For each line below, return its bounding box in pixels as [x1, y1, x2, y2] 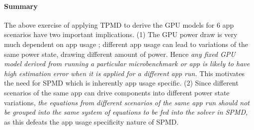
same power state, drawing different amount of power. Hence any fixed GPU [4, 48, 236, 59]
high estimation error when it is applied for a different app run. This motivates [4, 68, 245, 78]
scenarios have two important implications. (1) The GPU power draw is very [4, 29, 238, 40]
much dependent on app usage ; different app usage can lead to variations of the [4, 39, 249, 49]
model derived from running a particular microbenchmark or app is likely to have [4, 58, 250, 69]
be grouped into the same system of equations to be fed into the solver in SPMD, [4, 107, 248, 117]
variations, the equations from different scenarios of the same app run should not [4, 97, 250, 107]
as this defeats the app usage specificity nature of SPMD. [4, 116, 179, 127]
